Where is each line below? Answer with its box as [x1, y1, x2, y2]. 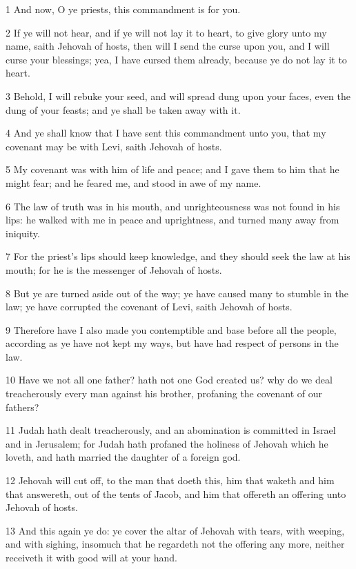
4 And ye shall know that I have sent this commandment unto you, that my [6, 126, 326, 140]
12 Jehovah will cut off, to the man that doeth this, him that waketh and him [6, 473, 335, 488]
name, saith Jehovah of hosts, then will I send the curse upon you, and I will [6, 39, 330, 53]
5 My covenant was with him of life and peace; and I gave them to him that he [6, 162, 339, 177]
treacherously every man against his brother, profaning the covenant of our [6, 386, 323, 401]
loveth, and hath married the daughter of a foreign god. [6, 450, 241, 464]
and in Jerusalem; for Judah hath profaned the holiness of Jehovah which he [6, 436, 328, 450]
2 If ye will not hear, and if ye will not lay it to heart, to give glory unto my [6, 25, 327, 39]
